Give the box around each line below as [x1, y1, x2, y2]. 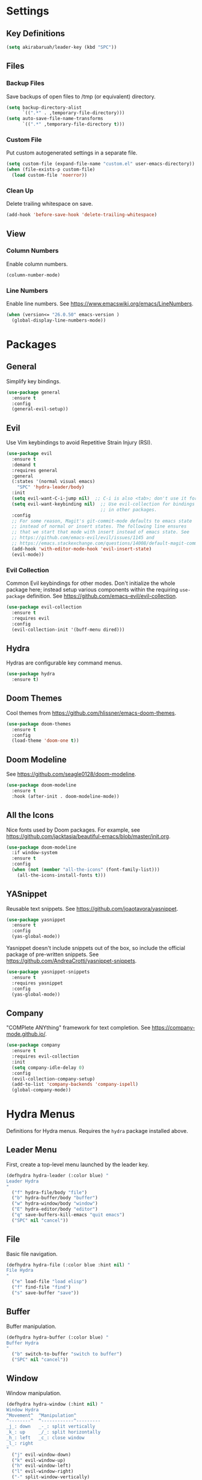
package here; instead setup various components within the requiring [6, 586, 179, 593]
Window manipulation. [6, 1389, 62, 1397]
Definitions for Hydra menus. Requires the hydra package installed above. [6, 1128, 188, 1135]
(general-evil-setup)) [11, 406, 69, 412]
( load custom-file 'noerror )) [11, 172, 87, 179]
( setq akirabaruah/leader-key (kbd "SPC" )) [6, 44, 117, 50]
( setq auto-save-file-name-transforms [6, 116, 103, 122]
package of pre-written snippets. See [6, 951, 99, 958]
